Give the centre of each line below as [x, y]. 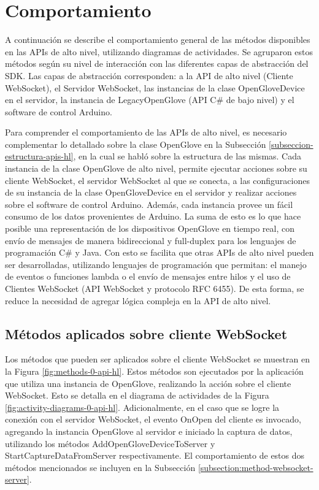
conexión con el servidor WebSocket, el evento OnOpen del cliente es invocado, [153, 419]
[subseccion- [291, 144]
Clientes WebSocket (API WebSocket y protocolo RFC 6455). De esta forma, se [155, 288]
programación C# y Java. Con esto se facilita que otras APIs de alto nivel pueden [159, 252]
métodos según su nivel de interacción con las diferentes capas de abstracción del [157, 63]
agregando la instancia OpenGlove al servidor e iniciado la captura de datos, [149, 431]
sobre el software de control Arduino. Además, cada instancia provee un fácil [149, 204]
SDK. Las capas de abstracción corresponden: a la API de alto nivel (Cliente [149, 75]
